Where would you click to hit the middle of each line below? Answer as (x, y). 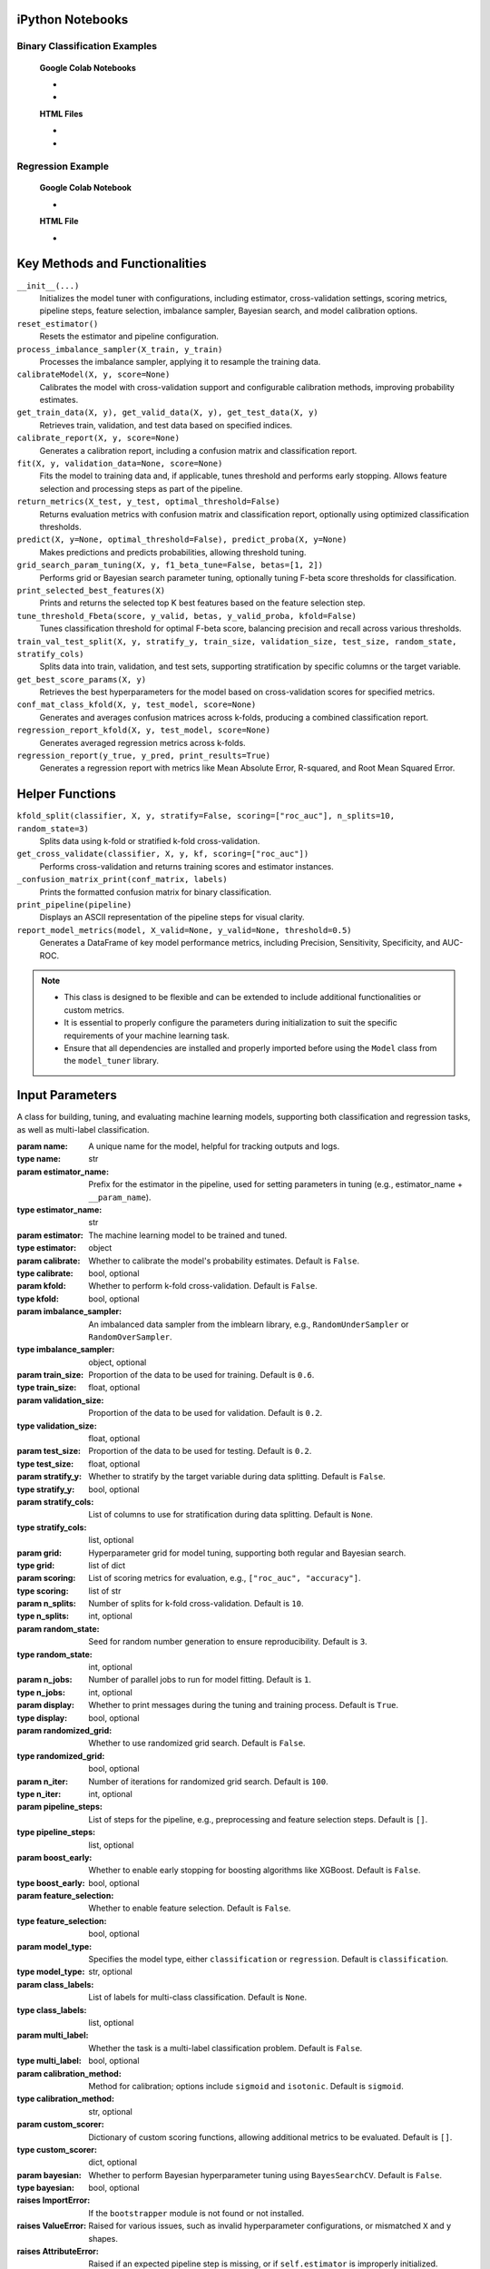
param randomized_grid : (64, 1730)
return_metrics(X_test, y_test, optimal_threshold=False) (148, 502)
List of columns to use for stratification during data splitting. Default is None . (231, 1515)
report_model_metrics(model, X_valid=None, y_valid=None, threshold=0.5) (185, 930)
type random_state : (54, 1654)
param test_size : (49, 1451)
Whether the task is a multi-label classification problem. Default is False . (225, 2048)
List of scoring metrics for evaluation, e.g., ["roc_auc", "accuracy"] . (225, 1578)
